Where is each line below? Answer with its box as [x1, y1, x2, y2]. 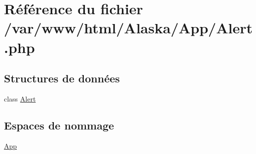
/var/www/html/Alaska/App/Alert [4, 18, 253, 38]
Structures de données [4, 71, 120, 86]
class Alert [4, 93, 36, 103]
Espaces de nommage [4, 117, 114, 132]
